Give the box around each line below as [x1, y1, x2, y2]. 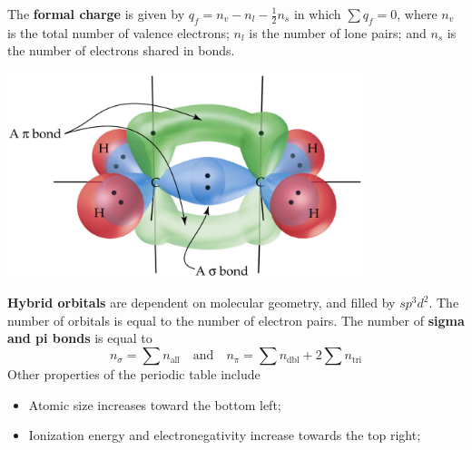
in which [293, 5, 341, 23]
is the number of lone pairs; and [249, 23, 427, 42]
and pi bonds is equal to [7, 328, 152, 347]
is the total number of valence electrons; [7, 23, 230, 42]
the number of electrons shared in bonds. [7, 41, 235, 60]
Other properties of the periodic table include [7, 365, 261, 384]
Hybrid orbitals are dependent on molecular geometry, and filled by [7, 293, 396, 312]
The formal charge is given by [7, 5, 185, 23]
